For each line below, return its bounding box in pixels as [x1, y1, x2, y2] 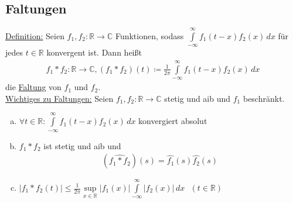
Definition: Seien [5, 30, 64, 42]
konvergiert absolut [138, 115, 207, 127]
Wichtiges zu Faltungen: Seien [5, 92, 114, 104]
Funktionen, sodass [115, 30, 184, 42]
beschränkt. [243, 92, 285, 104]
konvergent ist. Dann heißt [46, 46, 142, 59]
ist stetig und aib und [43, 139, 121, 152]
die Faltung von [5, 81, 62, 93]
